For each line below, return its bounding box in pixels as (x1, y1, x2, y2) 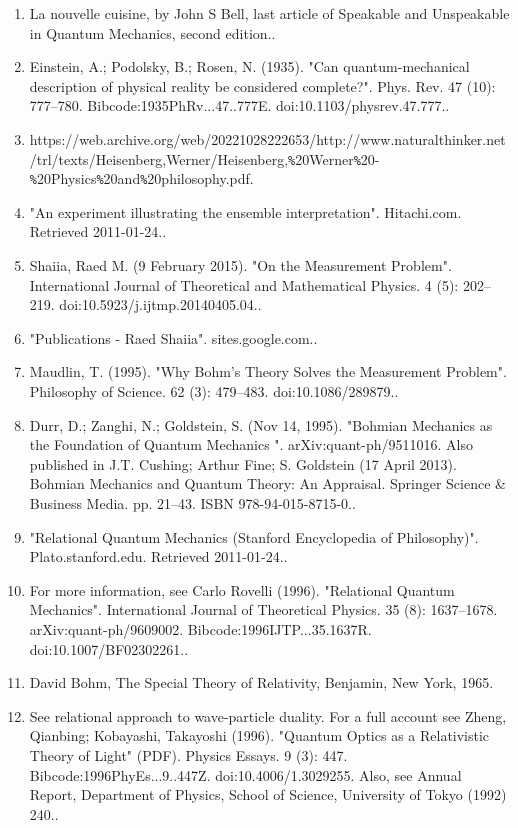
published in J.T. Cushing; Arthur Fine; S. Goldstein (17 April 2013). (29, 453, 457, 474)
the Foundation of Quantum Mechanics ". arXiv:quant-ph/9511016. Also (29, 434, 473, 455)
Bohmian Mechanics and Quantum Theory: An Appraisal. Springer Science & (29, 473, 506, 494)
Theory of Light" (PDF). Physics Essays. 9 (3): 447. (29, 744, 348, 765)
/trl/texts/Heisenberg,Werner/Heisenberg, (29, 148, 289, 169)
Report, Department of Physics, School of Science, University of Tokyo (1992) (29, 784, 507, 805)
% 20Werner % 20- (288, 148, 380, 169)
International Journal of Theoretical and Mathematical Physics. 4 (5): (29, 274, 459, 295)
